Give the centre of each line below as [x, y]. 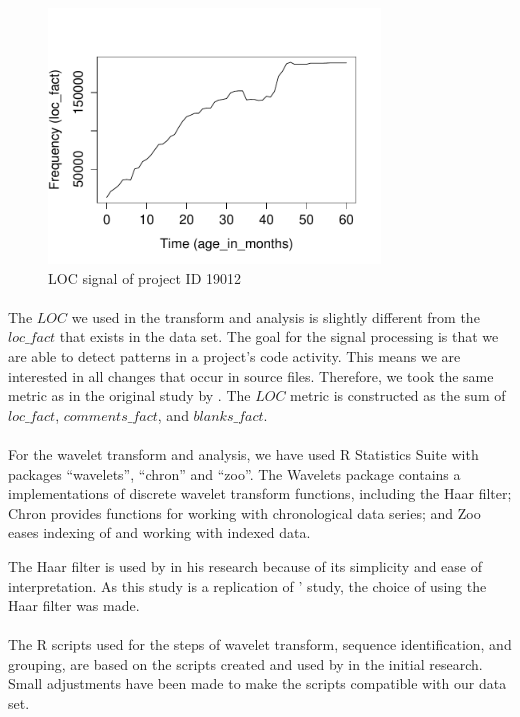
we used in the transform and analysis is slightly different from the [275, 316]
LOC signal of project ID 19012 [145, 277]
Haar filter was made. [74, 605]
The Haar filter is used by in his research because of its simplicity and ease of [245, 565]
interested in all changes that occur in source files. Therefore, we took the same [251, 375]
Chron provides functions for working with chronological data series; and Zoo [244, 512]
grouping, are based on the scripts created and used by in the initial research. [245, 663]
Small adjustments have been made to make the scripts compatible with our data [257, 683]
